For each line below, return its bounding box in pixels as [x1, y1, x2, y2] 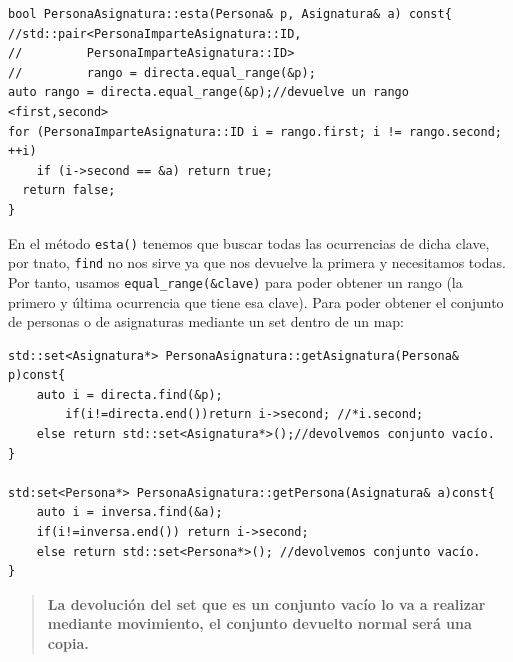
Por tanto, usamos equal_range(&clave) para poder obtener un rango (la [8, 271, 463, 292]
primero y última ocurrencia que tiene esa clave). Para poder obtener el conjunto [8, 291, 504, 312]
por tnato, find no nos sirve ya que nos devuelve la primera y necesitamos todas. [8, 252, 506, 273]
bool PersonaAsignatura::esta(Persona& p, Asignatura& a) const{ [8, 7, 452, 21]
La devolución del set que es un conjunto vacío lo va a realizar [47, 593, 486, 614]
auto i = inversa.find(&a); [36, 505, 223, 520]
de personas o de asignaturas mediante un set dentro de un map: [8, 311, 404, 332]
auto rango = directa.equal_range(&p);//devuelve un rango [8, 85, 409, 100]
